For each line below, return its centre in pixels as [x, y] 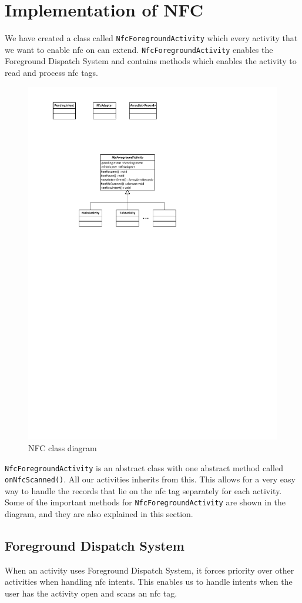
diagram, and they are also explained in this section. [99, 514]
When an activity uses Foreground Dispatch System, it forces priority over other [150, 570]
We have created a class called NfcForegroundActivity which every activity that [151, 38]
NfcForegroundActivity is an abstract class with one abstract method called [144, 467]
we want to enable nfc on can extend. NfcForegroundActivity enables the [139, 49]
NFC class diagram [63, 447]
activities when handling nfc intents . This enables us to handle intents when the [149, 582]
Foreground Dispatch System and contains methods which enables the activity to [151, 61]
